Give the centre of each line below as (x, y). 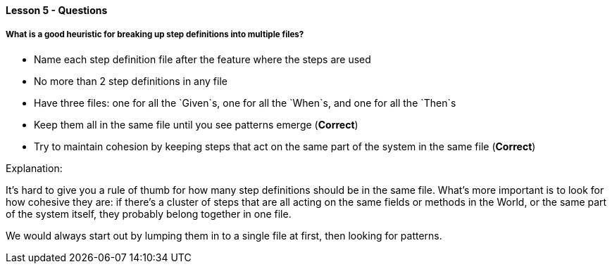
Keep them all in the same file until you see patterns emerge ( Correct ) (196, 124)
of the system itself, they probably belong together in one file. (149, 214)
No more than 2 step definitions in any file (131, 81)
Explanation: (34, 168)
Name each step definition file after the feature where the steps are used (202, 59)
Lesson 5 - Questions (57, 10)
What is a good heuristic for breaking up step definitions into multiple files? (155, 35)
